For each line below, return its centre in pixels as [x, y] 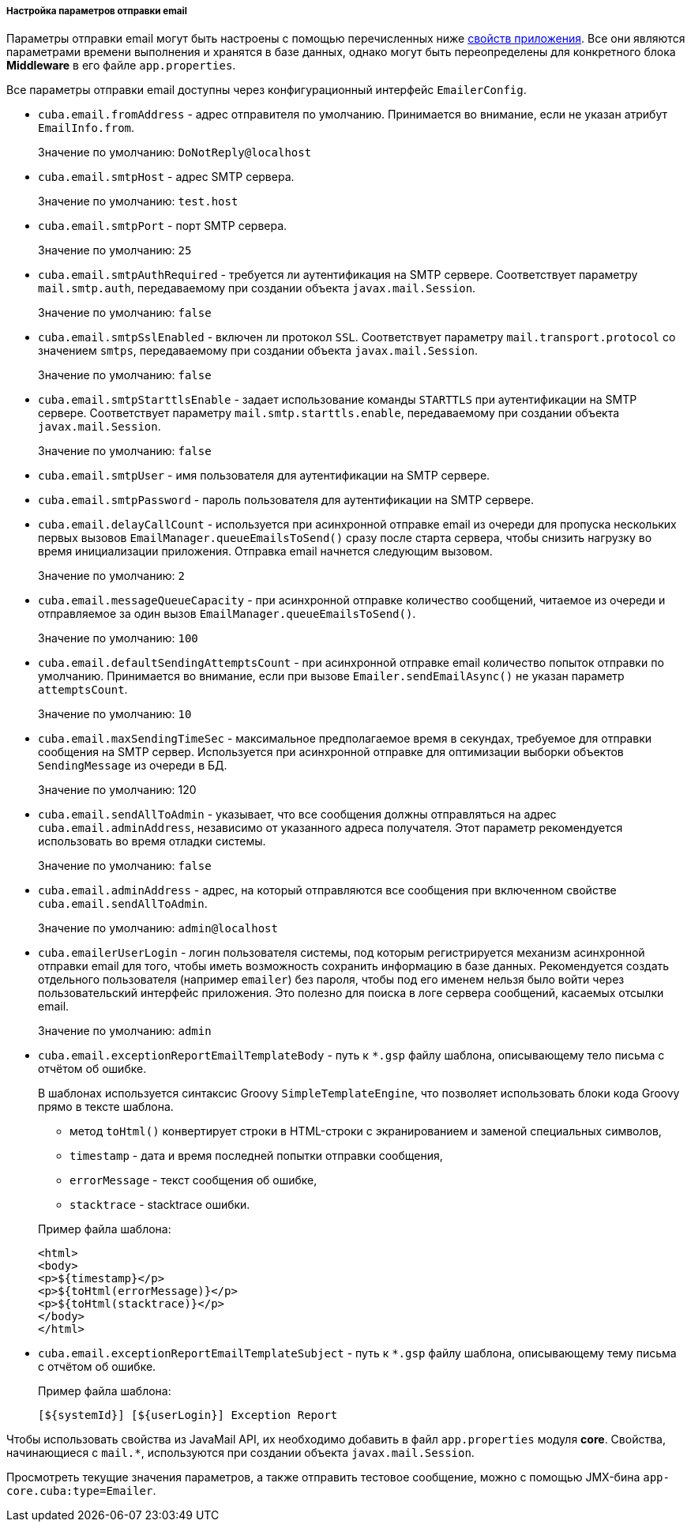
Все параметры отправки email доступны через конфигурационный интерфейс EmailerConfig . [267, 90]
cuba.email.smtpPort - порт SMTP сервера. [163, 226]
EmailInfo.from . [86, 128]
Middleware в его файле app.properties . [121, 66]
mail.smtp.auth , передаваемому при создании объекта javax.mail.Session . [257, 288]
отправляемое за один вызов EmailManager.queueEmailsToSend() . [227, 614]
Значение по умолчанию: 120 [117, 790]
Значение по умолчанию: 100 [118, 638]
